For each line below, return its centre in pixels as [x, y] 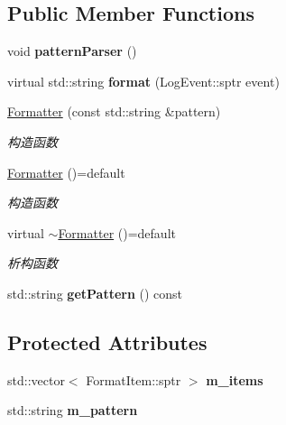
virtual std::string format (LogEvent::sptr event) [143, 81]
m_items [235, 379]
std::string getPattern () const [95, 293]
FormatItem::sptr [134, 379]
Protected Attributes [107, 342]
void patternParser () [72, 51]
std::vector [36, 379]
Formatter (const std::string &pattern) [114, 111]
